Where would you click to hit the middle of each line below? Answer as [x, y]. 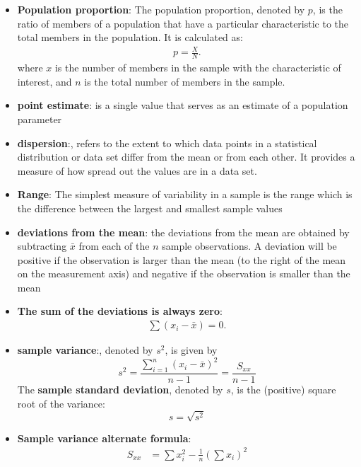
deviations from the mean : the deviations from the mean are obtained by [183, 232]
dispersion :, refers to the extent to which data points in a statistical [167, 143]
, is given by [191, 350]
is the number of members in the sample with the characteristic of [198, 68]
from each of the [114, 246]
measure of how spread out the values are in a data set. [137, 170]
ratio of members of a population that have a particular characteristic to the [183, 23]
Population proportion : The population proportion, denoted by [161, 9]
